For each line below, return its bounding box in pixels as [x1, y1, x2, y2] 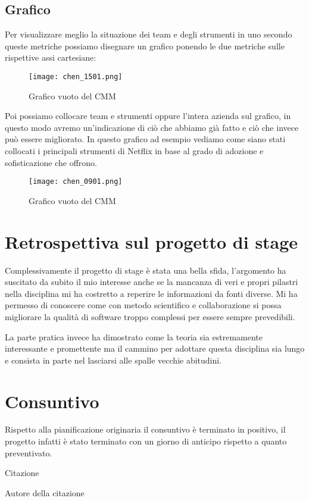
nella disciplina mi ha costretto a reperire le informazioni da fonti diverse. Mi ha [5, 287, 298, 299]
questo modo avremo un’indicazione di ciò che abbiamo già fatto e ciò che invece [5, 121, 299, 133]
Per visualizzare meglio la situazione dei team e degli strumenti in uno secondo [5, 28, 292, 40]
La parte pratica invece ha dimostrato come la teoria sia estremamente [5, 330, 263, 343]
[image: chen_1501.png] [29, 72, 123, 81]
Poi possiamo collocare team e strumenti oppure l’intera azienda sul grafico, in [5, 109, 291, 122]
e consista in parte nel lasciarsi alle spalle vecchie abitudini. [5, 353, 222, 366]
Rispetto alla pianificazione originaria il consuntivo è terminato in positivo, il [5, 423, 286, 436]
